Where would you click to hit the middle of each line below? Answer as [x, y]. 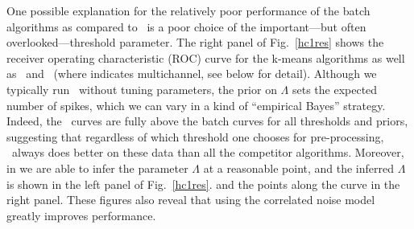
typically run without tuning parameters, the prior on [142, 89]
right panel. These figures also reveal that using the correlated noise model [191, 200]
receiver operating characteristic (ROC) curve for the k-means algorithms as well [206, 57]
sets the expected [335, 89]
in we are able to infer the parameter [97, 168]
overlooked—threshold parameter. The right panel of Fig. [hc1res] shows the [195, 42]
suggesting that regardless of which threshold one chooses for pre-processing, [195, 136]
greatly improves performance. [81, 215]
